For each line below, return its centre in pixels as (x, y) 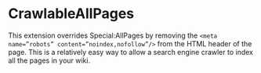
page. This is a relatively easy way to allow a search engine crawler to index (130, 52)
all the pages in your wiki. (49, 60)
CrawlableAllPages (71, 14)
